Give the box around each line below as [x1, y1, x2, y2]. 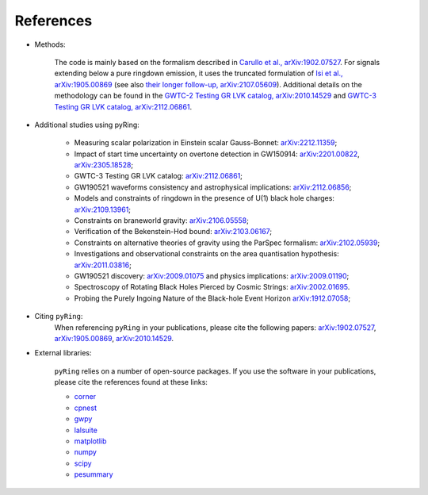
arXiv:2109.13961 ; [74, 205, 131, 214]
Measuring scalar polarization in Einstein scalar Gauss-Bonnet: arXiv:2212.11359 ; [74, 138, 338, 148]
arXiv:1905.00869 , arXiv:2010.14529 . [54, 333, 174, 343]
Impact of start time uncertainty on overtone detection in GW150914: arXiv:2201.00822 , [74, 149, 360, 159]
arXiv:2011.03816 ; [74, 260, 132, 270]
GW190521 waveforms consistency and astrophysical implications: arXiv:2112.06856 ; [74, 182, 352, 192]
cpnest [74, 403, 97, 412]
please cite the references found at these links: [54, 378, 208, 387]
